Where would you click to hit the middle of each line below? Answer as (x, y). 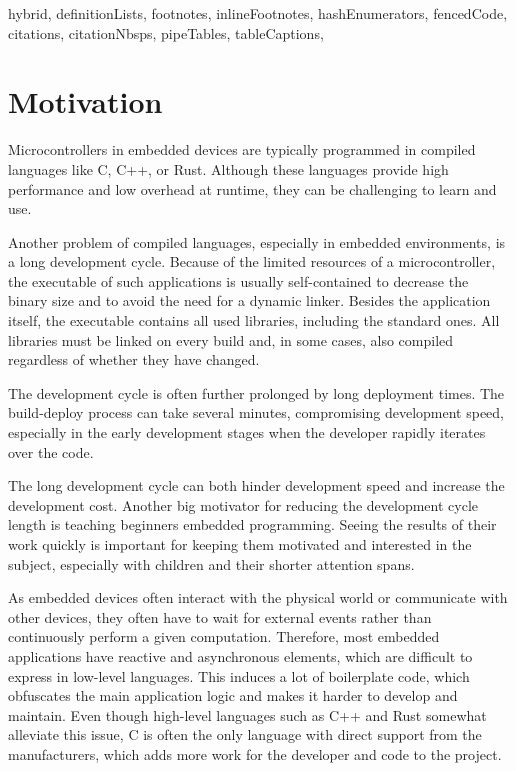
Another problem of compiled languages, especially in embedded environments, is (257, 241)
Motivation (85, 101)
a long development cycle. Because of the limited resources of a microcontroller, (252, 261)
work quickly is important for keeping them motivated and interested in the (240, 544)
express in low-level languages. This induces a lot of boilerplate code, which (239, 675)
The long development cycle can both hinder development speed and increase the (256, 485)
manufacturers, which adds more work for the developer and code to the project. (255, 753)
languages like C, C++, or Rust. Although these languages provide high (228, 168)
